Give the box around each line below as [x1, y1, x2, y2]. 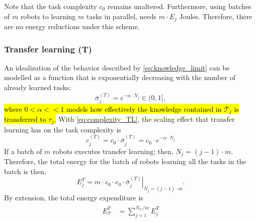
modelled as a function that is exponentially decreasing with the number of [4, 72, 235, 83]
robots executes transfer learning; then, [53, 145, 174, 156]
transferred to [4, 114, 46, 124]
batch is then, [4, 166, 46, 176]
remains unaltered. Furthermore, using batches [107, 1, 251, 11]
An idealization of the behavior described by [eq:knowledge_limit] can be [4, 62, 230, 72]
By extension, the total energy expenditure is [4, 192, 143, 202]
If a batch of [4, 145, 42, 156]
